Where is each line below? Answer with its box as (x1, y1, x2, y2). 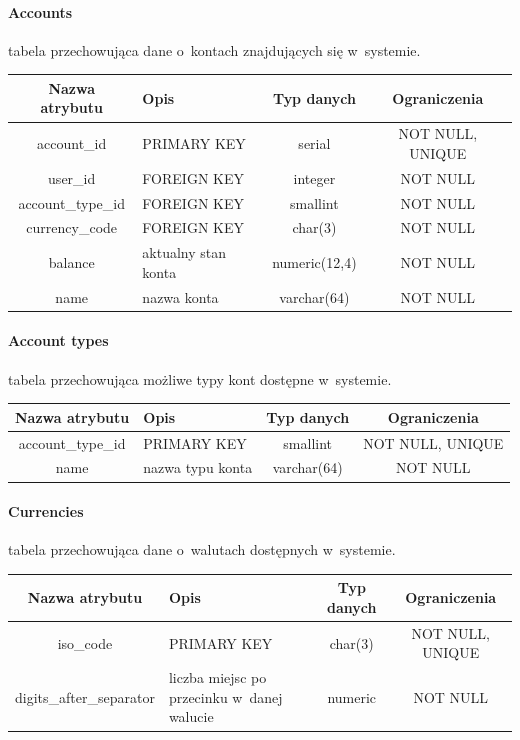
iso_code (57, 632, 113, 653)
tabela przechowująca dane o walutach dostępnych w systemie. (8, 539, 396, 560)
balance (48, 252, 95, 273)
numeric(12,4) (272, 252, 357, 273)
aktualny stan (142, 242, 227, 263)
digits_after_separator (15, 686, 155, 707)
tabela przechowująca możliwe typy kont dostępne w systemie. (8, 368, 392, 389)
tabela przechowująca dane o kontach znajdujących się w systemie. (8, 39, 421, 60)
